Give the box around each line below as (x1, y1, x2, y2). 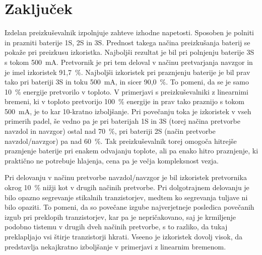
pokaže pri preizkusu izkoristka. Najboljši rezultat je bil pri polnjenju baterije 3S (5, 47, 254, 57)
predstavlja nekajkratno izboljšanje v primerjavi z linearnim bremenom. (5, 241, 226, 251)
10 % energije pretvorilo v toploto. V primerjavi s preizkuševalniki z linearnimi (5, 86, 248, 97)
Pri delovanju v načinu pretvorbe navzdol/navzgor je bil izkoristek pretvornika (5, 172, 247, 183)
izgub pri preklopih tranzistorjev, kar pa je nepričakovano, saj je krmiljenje (5, 211, 236, 222)
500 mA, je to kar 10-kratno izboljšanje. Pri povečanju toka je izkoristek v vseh (5, 106, 251, 116)
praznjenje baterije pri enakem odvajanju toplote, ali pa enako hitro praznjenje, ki (5, 145, 258, 156)
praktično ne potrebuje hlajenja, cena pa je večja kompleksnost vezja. (5, 155, 219, 165)
